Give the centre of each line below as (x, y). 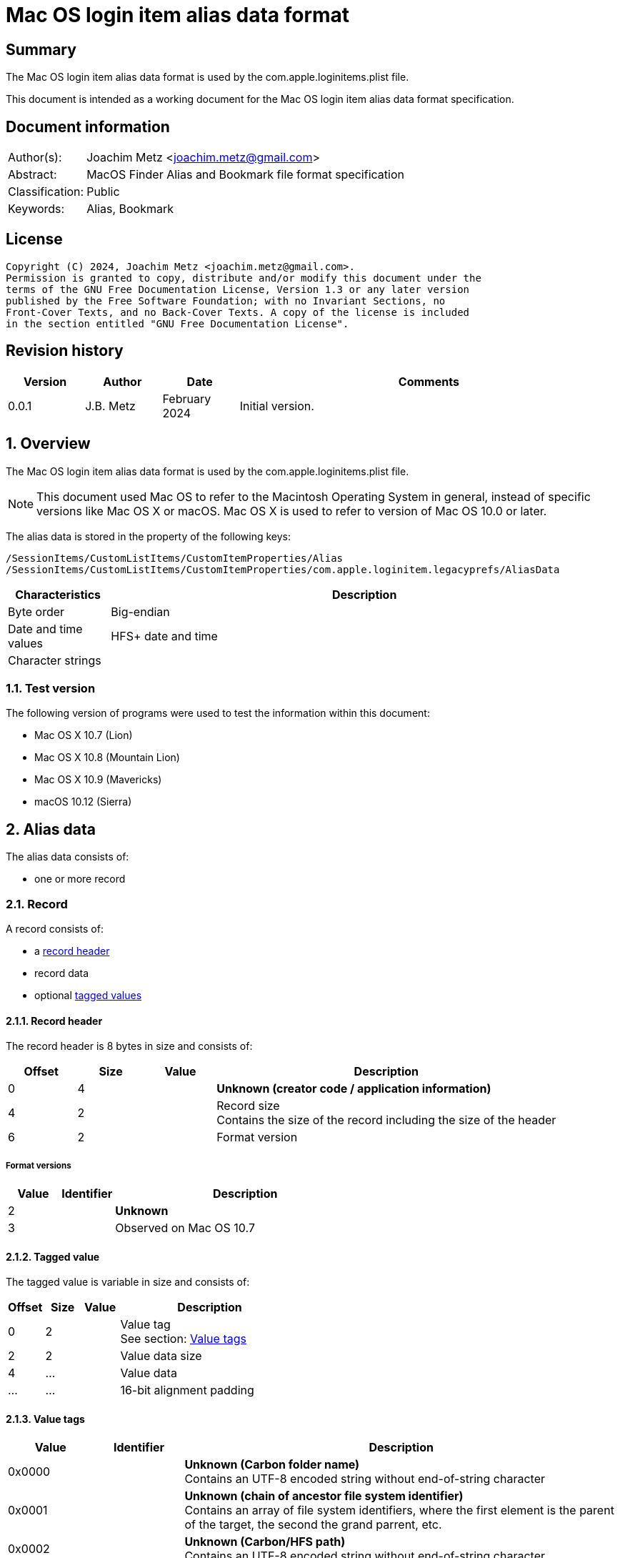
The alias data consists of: (67, 857)
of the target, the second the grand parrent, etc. (313, 1525)
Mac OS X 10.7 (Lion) (84, 735)
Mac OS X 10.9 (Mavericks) (98, 780)
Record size (248, 1106)
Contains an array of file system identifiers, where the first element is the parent (399, 1510)
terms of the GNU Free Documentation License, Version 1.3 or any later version (238, 289)
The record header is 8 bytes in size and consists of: (129, 1046)
